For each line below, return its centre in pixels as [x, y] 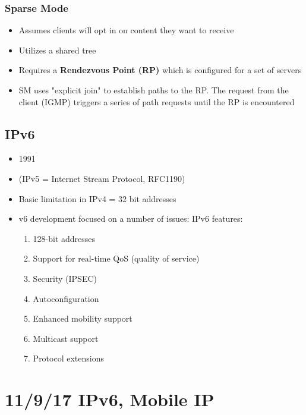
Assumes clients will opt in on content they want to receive [126, 30]
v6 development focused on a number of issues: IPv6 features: [131, 218]
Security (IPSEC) [65, 278]
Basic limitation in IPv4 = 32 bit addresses [97, 198]
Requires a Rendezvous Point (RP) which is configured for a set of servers [160, 70]
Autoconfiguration [66, 298]
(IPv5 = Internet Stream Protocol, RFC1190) [102, 178]
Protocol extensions [68, 358]
